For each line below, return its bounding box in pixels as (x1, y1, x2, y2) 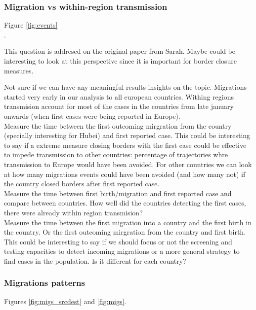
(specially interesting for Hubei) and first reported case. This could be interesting (4, 130, 251, 140)
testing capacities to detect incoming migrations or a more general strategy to (4, 246, 240, 256)
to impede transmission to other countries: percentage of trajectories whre (4, 149, 228, 160)
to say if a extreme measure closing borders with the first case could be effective (4, 139, 247, 150)
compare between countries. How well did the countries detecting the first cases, (4, 198, 246, 208)
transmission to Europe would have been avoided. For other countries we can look (4, 159, 252, 169)
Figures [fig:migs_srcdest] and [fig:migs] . (4, 296, 127, 306)
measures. (4, 65, 34, 75)
